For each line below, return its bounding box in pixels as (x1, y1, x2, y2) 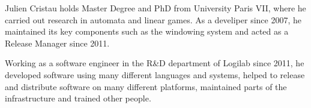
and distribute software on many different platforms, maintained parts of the (5, 80, 287, 92)
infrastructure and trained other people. (5, 92, 151, 104)
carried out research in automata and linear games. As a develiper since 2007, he (5, 13, 302, 26)
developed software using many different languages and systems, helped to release (5, 68, 305, 81)
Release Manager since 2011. (5, 36, 110, 49)
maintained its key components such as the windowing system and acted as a (5, 25, 289, 38)
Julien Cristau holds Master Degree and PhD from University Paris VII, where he (5, 2, 306, 14)
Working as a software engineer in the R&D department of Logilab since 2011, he (5, 57, 304, 69)
